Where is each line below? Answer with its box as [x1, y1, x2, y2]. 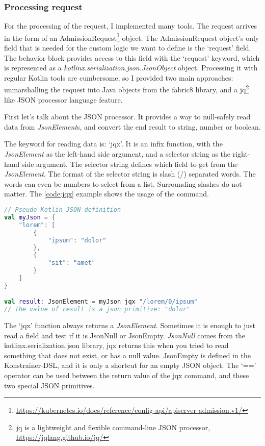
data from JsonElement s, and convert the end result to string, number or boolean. [4, 121, 261, 132]
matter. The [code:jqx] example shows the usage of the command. [4, 188, 209, 199]
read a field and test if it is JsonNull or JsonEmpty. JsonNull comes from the [4, 330, 246, 340]
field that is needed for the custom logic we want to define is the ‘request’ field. [4, 42, 251, 53]
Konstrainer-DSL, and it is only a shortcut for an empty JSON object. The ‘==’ [4, 360, 256, 370]
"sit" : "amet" [47, 259, 95, 267]
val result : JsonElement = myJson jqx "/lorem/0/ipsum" [4, 298, 198, 306]
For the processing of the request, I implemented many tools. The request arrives [4, 20, 257, 31]
